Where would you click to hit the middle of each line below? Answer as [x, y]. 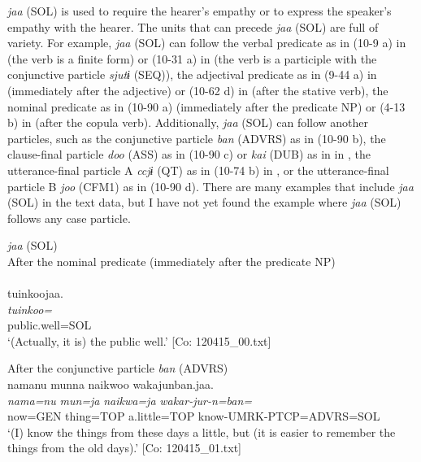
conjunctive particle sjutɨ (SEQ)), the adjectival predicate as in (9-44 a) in [192, 74]
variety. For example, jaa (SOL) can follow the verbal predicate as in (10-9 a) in [207, 43]
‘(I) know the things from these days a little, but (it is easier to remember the [202, 431]
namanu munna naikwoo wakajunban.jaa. [111, 384]
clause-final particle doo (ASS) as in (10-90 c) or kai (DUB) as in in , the [189, 154]
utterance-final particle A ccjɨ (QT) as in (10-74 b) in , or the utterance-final [198, 170]
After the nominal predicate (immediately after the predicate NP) [171, 261]
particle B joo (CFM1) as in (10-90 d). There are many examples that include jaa [210, 186]
